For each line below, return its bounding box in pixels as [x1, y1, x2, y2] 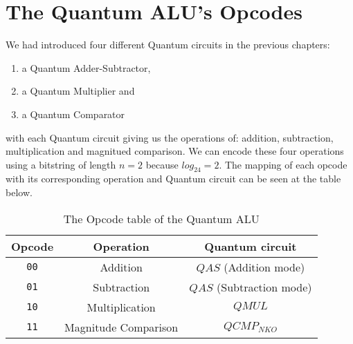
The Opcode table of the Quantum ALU [63, 210, 260, 227]
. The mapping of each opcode [219, 157, 347, 171]
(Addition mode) [224, 258, 305, 275]
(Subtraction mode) [217, 278, 312, 295]
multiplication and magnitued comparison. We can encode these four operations [6, 144, 344, 158]
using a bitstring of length [6, 157, 116, 171]
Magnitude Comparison [64, 318, 179, 335]
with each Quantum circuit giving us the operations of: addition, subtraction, [6, 130, 334, 144]
